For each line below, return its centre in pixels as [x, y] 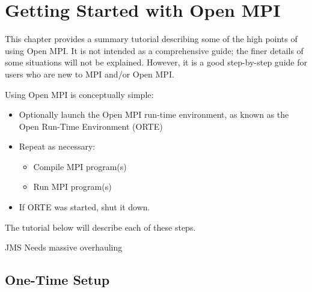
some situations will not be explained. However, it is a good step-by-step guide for [156, 62]
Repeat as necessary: [57, 146]
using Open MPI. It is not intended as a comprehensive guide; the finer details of [154, 50]
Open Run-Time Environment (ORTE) [91, 126]
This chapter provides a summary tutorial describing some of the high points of [151, 39]
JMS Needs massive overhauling [64, 247]
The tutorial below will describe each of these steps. [100, 227]
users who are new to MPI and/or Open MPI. [90, 74]
